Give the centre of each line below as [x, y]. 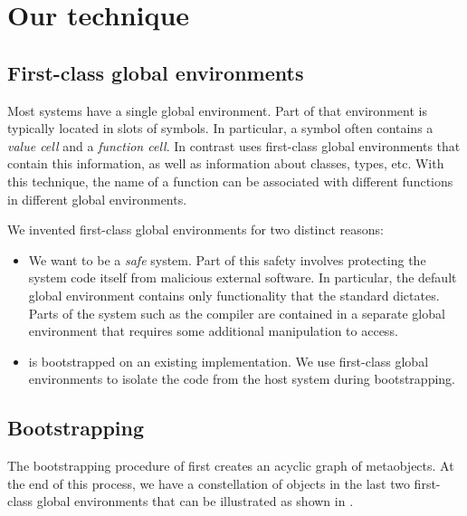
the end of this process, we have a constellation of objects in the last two [209, 483]
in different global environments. [97, 199]
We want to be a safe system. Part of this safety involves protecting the [227, 259]
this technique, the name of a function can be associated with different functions [230, 181]
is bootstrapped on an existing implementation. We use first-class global [229, 361]
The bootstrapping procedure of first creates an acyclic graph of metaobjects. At [231, 466]
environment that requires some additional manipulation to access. [213, 331]
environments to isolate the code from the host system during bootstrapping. [242, 379]
